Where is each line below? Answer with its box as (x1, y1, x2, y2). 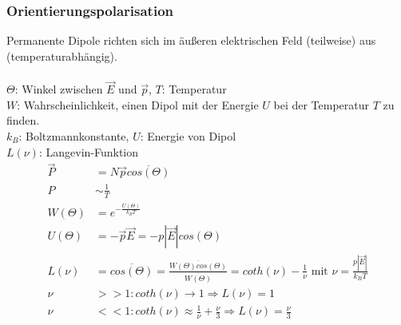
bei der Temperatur (273, 96, 370, 113)
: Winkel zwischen (14, 81, 103, 97)
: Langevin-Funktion (38, 143, 139, 160)
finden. (6, 112, 40, 129)
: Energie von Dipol (140, 128, 236, 144)
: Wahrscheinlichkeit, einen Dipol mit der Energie (17, 96, 259, 113)
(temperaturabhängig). (6, 47, 117, 64)
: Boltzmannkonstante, (18, 128, 129, 144)
